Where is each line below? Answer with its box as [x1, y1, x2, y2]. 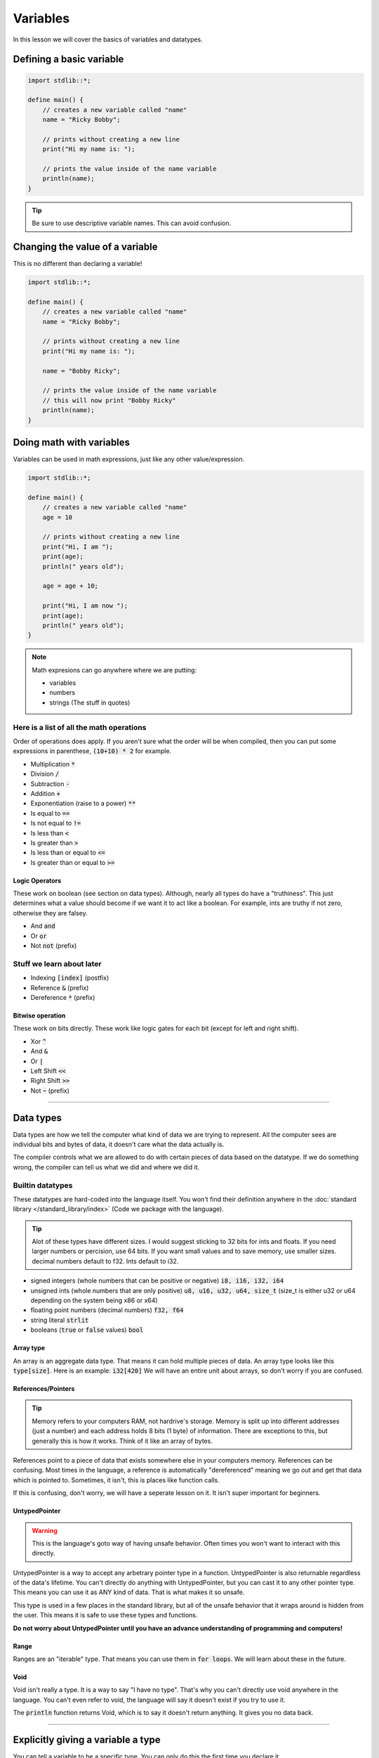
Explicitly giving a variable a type [13, 1734, 161, 1745]
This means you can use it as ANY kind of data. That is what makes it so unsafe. [13, 1588, 245, 1596]
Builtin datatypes [13, 1180, 73, 1190]
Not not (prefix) [30, 942, 77, 950]
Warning [32, 1526, 58, 1534]
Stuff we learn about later [13, 958, 102, 968]
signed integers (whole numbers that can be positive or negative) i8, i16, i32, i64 [30, 1276, 284, 1285]
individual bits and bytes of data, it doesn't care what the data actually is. [13, 1140, 225, 1148]
